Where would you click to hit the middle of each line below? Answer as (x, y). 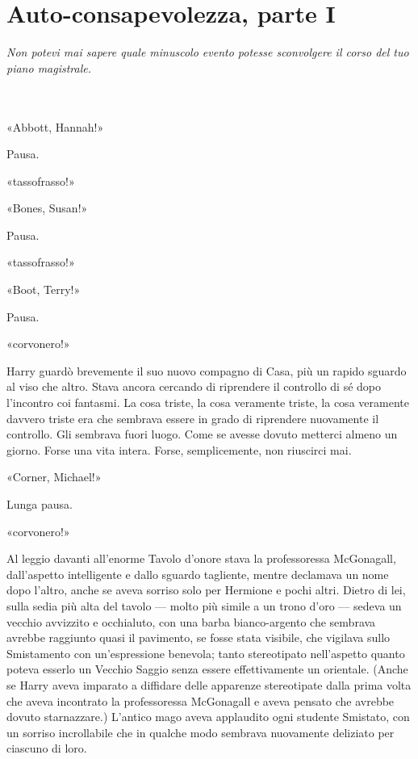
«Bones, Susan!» (47, 208)
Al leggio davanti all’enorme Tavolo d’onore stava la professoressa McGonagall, (201, 558)
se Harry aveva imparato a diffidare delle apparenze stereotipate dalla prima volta (209, 684)
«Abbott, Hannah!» (55, 126)
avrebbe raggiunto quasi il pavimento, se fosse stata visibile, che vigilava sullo (199, 637)
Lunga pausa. (40, 504)
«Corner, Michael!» (54, 477)
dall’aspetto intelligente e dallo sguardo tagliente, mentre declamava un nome (198, 574)
